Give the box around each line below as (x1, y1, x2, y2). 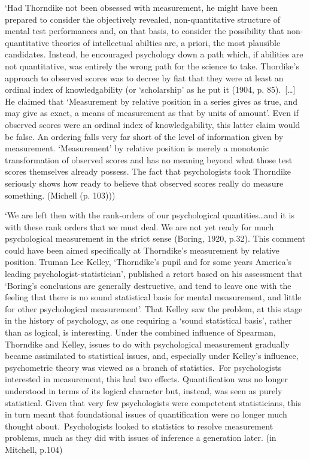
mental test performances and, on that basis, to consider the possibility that (5, 25, 284, 37)
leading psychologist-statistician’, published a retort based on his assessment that (5, 267, 303, 280)
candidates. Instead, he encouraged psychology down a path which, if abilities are (5, 48, 303, 60)
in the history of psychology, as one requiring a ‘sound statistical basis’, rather (5, 314, 292, 327)
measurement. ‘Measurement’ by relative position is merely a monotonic (5, 142, 269, 154)
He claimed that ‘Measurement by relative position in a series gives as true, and (5, 95, 298, 107)
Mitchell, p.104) (5, 443, 63, 455)
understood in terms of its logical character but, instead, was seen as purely (5, 385, 282, 397)
